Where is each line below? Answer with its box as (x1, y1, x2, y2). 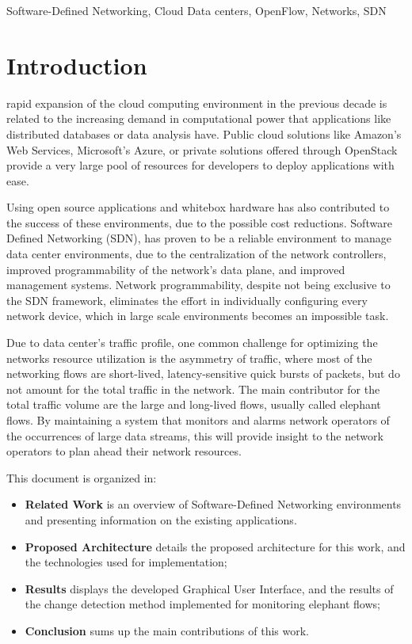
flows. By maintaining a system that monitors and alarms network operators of (6, 412, 390, 428)
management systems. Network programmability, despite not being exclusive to (6, 276, 391, 293)
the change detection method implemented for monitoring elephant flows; (25, 596, 380, 612)
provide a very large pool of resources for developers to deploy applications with (6, 157, 395, 173)
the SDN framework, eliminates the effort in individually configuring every (6, 292, 368, 308)
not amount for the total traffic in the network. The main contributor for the (6, 380, 380, 397)
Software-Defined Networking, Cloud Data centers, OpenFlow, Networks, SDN (6, 2, 387, 18)
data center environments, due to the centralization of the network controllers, (6, 246, 387, 262)
